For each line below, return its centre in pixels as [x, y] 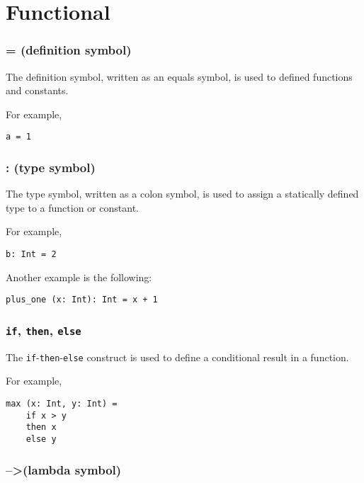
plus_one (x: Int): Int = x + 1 [82, 300]
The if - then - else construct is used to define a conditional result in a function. [177, 357]
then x [41, 427]
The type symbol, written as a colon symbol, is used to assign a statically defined [182, 194]
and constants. [37, 90]
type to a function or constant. [72, 207]
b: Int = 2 [31, 255]
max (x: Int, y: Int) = [62, 403]
